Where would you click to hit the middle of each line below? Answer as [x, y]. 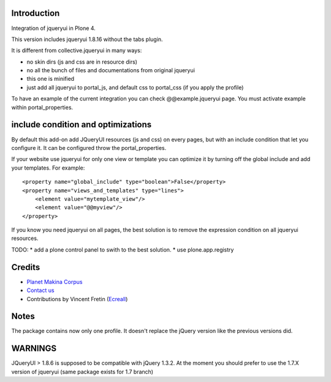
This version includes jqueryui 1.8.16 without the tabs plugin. [87, 39]
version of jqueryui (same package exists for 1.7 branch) [82, 372]
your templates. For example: [48, 168]
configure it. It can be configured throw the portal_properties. [89, 148]
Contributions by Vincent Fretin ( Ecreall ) [77, 299]
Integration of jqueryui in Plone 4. [54, 28]
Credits [26, 267]
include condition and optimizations [82, 125]
